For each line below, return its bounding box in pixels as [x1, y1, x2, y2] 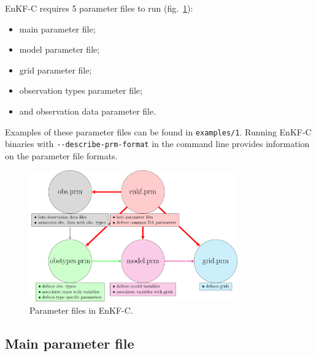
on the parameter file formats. [5, 149, 118, 162]
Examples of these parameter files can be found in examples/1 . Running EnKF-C [5, 125, 312, 138]
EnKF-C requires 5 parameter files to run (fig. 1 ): [5, 2, 193, 14]
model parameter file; [19, 43, 100, 56]
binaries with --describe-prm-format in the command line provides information [5, 137, 310, 150]
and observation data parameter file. [19, 104, 156, 117]
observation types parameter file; [19, 84, 142, 97]
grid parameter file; [19, 63, 92, 76]
